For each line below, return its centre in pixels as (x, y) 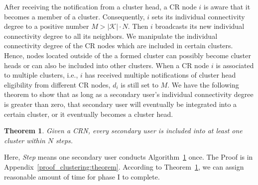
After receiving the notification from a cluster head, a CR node (100, 6)
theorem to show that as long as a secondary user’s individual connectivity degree (129, 94)
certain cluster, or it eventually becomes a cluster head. (89, 114)
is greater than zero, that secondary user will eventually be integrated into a (121, 104)
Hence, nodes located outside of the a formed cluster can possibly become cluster (128, 55)
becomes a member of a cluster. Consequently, (74, 16)
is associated (235, 65)
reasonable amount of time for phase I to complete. (82, 176)
